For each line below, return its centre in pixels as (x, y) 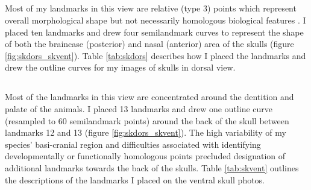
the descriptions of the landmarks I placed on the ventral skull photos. (135, 179)
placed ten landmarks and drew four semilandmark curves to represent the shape (154, 32)
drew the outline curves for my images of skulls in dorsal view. (120, 67)
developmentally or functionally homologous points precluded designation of (145, 156)
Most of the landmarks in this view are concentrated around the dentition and (149, 97)
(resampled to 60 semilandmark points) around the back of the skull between (147, 120)
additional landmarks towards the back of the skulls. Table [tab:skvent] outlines (152, 167)
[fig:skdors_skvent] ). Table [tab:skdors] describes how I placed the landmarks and (155, 55)
